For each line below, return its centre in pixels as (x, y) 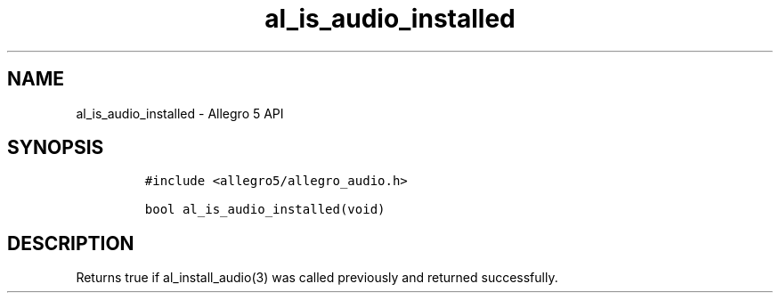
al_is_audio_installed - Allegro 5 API (180, 113)
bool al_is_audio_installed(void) (265, 210)
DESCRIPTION (71, 243)
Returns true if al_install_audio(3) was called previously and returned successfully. (317, 278)
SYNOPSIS (56, 148)
